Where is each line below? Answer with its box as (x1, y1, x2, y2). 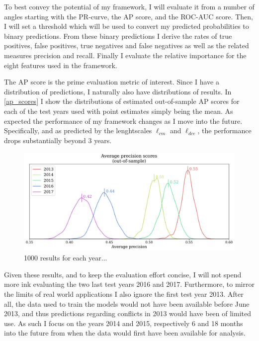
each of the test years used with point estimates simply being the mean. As (4, 105, 233, 116)
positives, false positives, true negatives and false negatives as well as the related (4, 40, 249, 51)
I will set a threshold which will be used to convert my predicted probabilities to (4, 21, 249, 31)
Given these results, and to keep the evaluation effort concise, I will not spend (4, 269, 242, 279)
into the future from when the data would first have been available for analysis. (4, 328, 246, 338)
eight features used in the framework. (4, 60, 117, 70)
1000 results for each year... (24, 253, 107, 263)
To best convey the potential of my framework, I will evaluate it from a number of (4, 1, 255, 11)
